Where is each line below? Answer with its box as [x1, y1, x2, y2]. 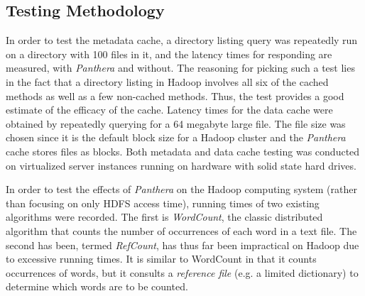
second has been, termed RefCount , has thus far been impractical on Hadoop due [6, 237, 359, 252]
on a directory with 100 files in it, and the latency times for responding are [6, 46, 332, 61]
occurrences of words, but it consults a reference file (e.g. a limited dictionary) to [6, 265, 359, 280]
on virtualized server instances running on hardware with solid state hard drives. [6, 158, 356, 172]
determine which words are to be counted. [6, 279, 188, 294]
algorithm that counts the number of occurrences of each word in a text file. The [6, 223, 357, 238]
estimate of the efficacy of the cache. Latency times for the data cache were [6, 102, 333, 117]
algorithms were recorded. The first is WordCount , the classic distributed [6, 209, 323, 224]
